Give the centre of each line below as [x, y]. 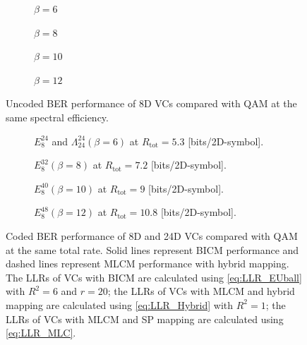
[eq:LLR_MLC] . [41, 333]
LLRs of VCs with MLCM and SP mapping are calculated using [145, 319]
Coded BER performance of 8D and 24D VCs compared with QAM [152, 235]
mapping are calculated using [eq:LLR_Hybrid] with [120, 304]
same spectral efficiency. [57, 117]
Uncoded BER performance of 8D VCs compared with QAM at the [151, 103]
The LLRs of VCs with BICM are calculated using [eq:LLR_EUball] [154, 277]
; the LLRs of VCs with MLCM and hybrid [201, 291]
